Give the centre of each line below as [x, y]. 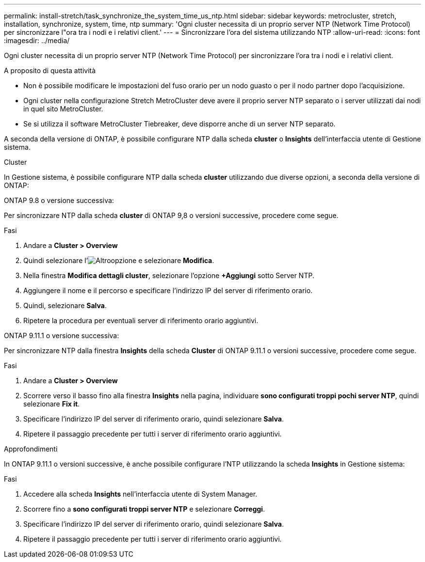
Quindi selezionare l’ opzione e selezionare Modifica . [119, 260]
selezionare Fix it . [52, 404]
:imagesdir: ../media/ [37, 40]
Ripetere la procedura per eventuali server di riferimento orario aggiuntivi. [141, 320]
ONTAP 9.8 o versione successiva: [59, 200]
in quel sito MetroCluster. [63, 109]
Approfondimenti [31, 449]
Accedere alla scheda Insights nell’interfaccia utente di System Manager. [140, 494]
